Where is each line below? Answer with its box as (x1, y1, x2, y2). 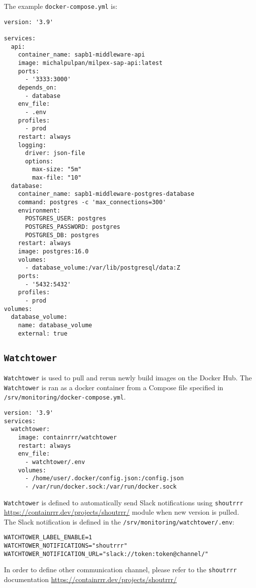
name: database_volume (18, 321, 92, 329)
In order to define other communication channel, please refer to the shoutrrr (4, 564, 237, 575)
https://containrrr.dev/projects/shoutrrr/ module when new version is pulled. (4, 507, 239, 517)
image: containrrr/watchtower (18, 433, 117, 441)
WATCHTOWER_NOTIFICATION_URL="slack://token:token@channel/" (4, 550, 209, 557)
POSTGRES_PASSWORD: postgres (25, 223, 121, 231)
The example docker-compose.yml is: (4, 1, 118, 11)
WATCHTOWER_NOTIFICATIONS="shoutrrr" (4, 542, 128, 550)
